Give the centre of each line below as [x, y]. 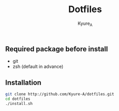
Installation [23, 82]
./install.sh [19, 103]
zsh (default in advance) [38, 66]
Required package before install [56, 49]
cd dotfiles [18, 99]
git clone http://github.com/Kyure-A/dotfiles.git [60, 94]
